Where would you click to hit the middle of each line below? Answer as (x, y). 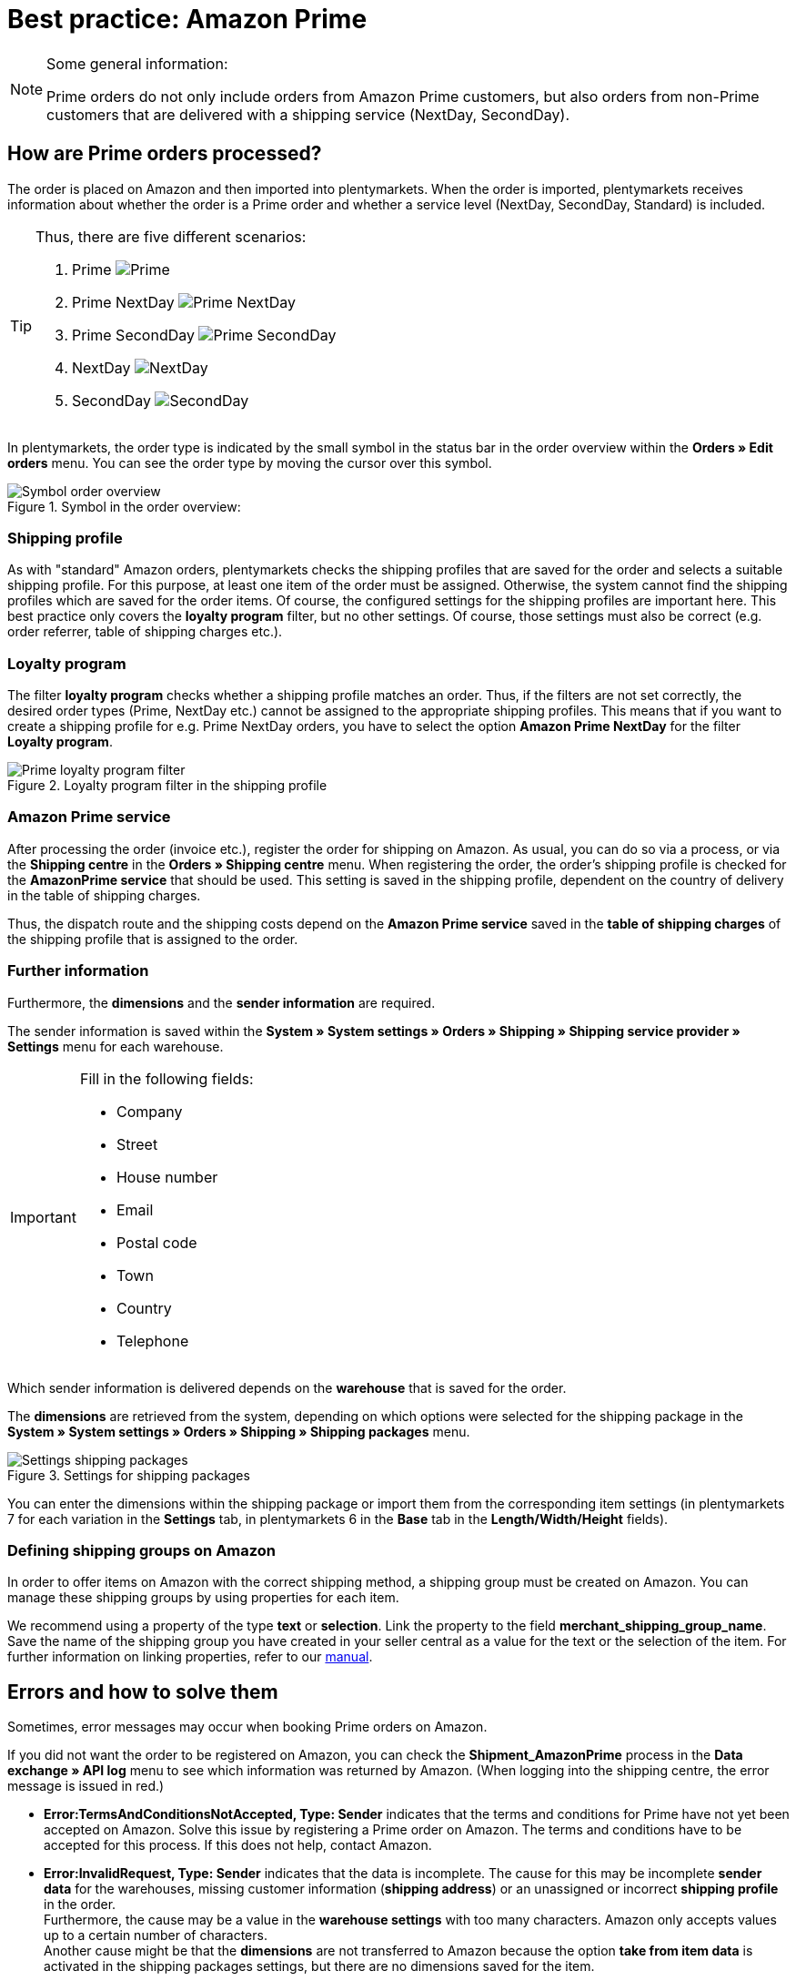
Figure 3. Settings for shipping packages (129, 1475)
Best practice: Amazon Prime (187, 19)
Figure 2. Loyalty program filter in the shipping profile (167, 786)
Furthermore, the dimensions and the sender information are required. (222, 1002)
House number (167, 1177)
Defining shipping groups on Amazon (142, 1550)
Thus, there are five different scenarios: (171, 236)
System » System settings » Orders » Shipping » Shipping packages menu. (239, 1431)
